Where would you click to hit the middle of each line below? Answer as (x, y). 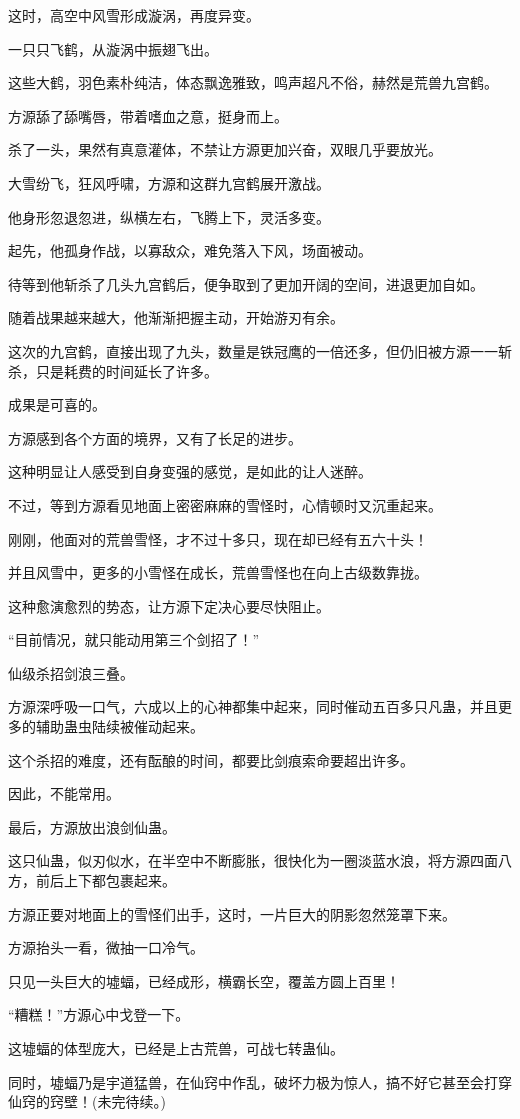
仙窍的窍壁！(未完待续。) (87, 1101)
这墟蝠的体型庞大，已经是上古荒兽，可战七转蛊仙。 (176, 1048)
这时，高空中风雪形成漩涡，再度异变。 (134, 15)
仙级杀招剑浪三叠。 (71, 672)
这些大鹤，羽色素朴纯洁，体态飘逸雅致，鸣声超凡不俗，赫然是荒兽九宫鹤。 (253, 82)
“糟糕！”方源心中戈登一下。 (99, 1014)
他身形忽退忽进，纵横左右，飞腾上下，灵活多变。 (169, 216)
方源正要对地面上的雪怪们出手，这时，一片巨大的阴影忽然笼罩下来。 (232, 913)
